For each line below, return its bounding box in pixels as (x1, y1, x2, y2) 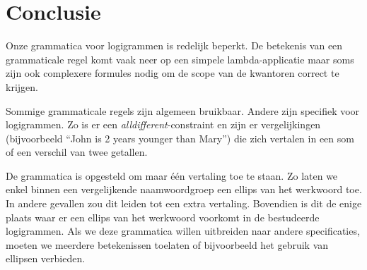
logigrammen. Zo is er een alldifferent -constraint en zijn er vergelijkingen (6, 117, 321, 132)
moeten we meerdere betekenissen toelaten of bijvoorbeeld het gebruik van (6, 237, 329, 252)
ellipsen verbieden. (6, 251, 86, 266)
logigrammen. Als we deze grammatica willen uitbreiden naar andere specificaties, (6, 223, 360, 238)
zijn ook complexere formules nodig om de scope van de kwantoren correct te (6, 66, 339, 80)
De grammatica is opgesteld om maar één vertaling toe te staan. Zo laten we (6, 168, 338, 183)
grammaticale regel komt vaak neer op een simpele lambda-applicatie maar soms (6, 51, 354, 66)
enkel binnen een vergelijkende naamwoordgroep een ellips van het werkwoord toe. (6, 182, 362, 197)
